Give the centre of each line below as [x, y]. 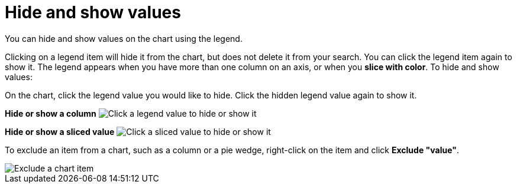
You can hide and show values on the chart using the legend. [124, 38]
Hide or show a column [51, 113]
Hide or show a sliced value [60, 131]
